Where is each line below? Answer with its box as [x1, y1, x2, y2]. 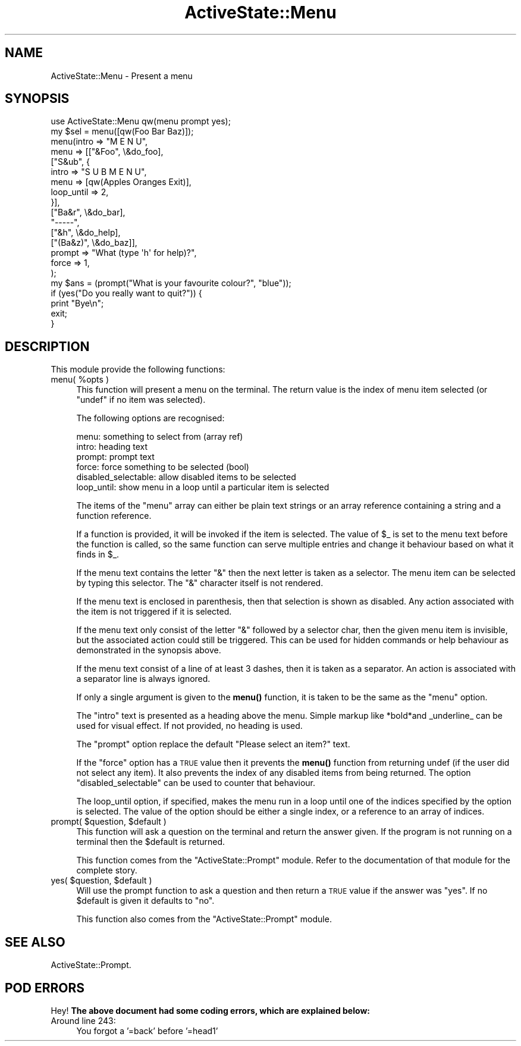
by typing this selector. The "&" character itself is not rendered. [76, 578, 324, 588]
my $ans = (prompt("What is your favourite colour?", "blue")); [51, 278, 291, 289]
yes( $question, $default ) [51, 875, 152, 886]
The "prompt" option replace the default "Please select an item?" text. [76, 739, 350, 750]
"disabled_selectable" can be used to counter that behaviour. [76, 778, 316, 788]
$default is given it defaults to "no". [76, 895, 215, 906]
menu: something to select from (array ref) [76, 431, 243, 442]
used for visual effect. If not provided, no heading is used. [76, 721, 303, 731]
